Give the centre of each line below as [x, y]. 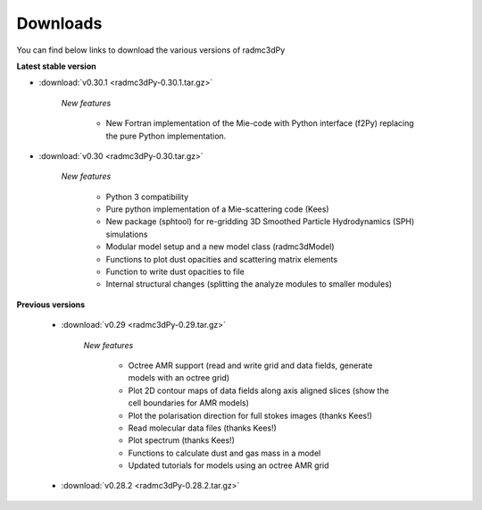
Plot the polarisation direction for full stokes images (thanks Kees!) [250, 415]
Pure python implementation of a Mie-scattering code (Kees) [217, 209]
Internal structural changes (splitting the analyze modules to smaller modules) [249, 284]
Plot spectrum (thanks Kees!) [182, 440]
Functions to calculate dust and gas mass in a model [224, 453]
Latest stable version [57, 66]
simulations [127, 234]
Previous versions [51, 305]
